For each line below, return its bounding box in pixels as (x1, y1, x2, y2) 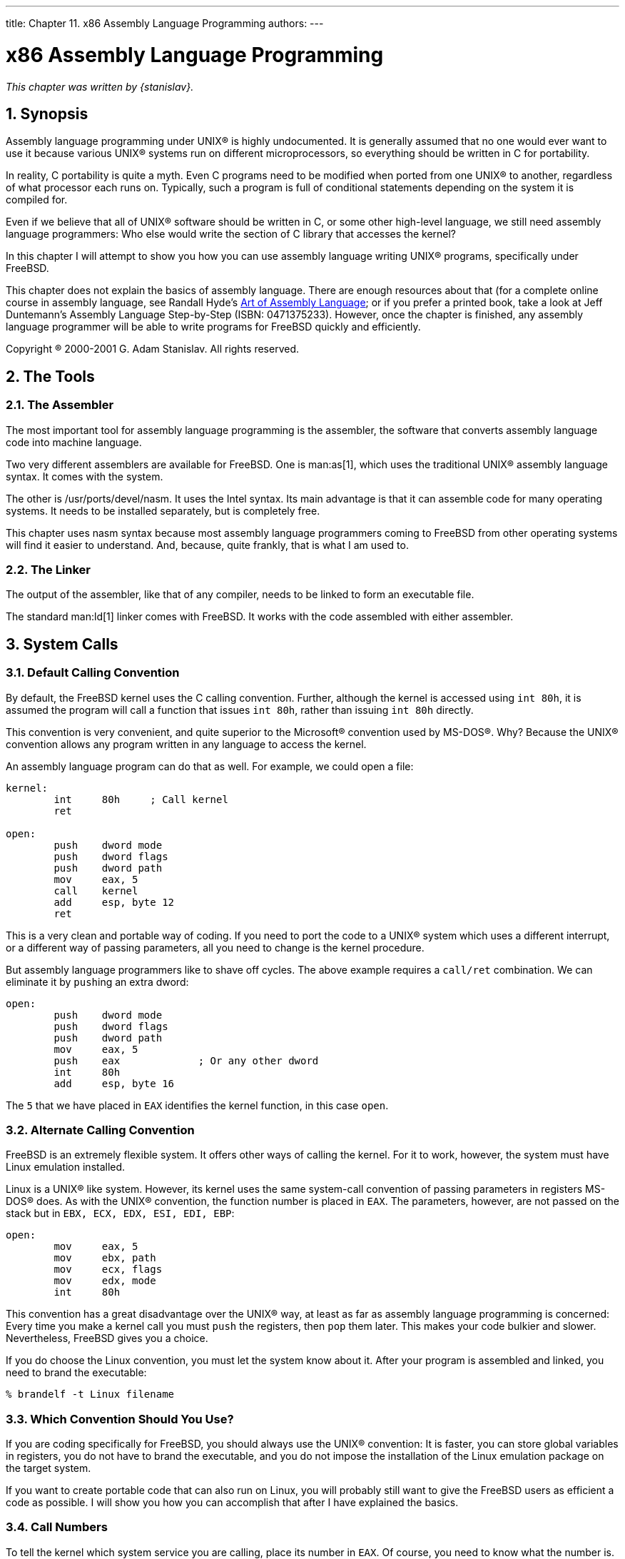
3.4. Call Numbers (6, 1520, 108, 1535)
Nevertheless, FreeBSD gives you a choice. (6, 1332, 208, 1345)
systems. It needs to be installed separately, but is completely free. (6, 504, 320, 517)
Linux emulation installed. (6, 1161, 126, 1174)
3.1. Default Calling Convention (6, 665, 180, 680)
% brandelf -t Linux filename (6, 1388, 175, 1401)
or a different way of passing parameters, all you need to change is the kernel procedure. (6, 941, 425, 954)
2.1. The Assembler (6, 398, 114, 413)
